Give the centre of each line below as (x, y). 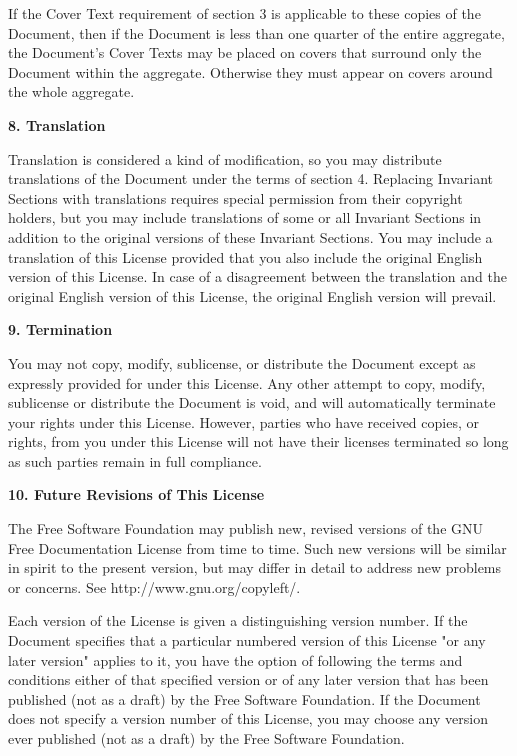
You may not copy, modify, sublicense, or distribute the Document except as (242, 362)
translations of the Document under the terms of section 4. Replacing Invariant (251, 178)
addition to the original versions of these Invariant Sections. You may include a (250, 236)
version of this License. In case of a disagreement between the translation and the (257, 276)
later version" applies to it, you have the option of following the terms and (235, 659)
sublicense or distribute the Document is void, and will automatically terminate (252, 402)
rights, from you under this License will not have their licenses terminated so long (258, 441)
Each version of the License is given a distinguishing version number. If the (238, 620)
